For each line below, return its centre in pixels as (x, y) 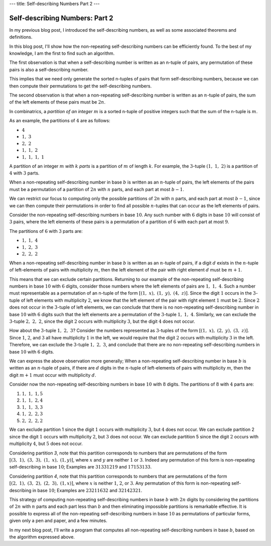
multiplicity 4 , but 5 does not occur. (46, 444)
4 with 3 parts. (24, 173)
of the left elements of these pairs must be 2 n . (57, 102)
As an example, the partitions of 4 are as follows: (60, 121)
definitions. (21, 37)
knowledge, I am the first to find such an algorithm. (62, 53)
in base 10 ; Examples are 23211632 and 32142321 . (87, 490)
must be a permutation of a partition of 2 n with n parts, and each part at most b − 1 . (97, 189)
